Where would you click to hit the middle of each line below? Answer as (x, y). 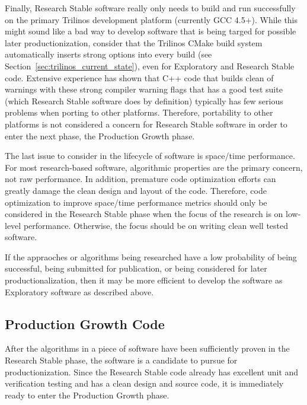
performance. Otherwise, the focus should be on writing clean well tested (156, 225)
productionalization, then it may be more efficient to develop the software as (144, 280)
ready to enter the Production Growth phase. (87, 395)
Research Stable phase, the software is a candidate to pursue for (121, 360)
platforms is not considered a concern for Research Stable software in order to (146, 124)
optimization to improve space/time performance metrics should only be (136, 202)
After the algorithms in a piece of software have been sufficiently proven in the (147, 348)
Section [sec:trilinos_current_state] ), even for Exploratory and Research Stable (150, 66)
